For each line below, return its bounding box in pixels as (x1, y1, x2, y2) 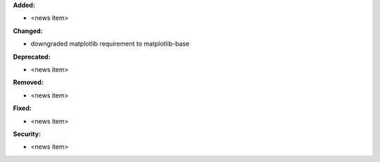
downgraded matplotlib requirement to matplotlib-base (30, 39, 190, 48)
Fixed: (13, 104, 32, 112)
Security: (13, 130, 42, 138)
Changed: (13, 27, 43, 35)
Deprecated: (13, 53, 51, 61)
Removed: (13, 78, 44, 87)
